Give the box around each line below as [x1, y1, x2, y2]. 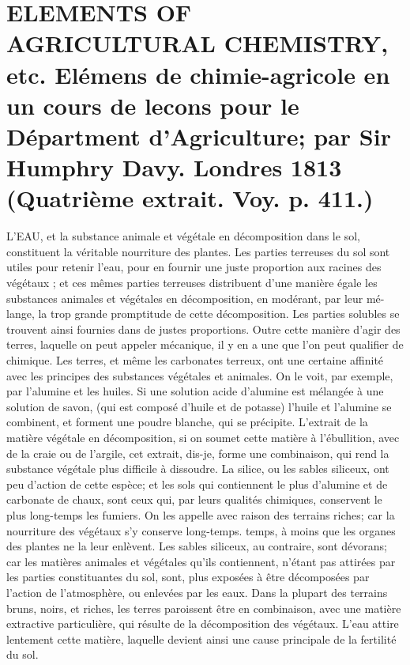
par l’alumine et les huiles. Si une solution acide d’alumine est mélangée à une [6, 383, 384, 399]
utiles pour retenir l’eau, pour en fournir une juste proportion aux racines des [6, 259, 382, 275]
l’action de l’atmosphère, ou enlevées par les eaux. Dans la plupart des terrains [6, 584, 388, 600]
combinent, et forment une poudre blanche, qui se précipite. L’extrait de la [6, 414, 368, 430]
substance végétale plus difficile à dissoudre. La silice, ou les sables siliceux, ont [6, 460, 389, 477]
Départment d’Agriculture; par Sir [6, 119, 391, 152]
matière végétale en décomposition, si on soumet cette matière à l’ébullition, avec [6, 429, 400, 445]
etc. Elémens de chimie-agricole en [6, 58, 390, 90]
